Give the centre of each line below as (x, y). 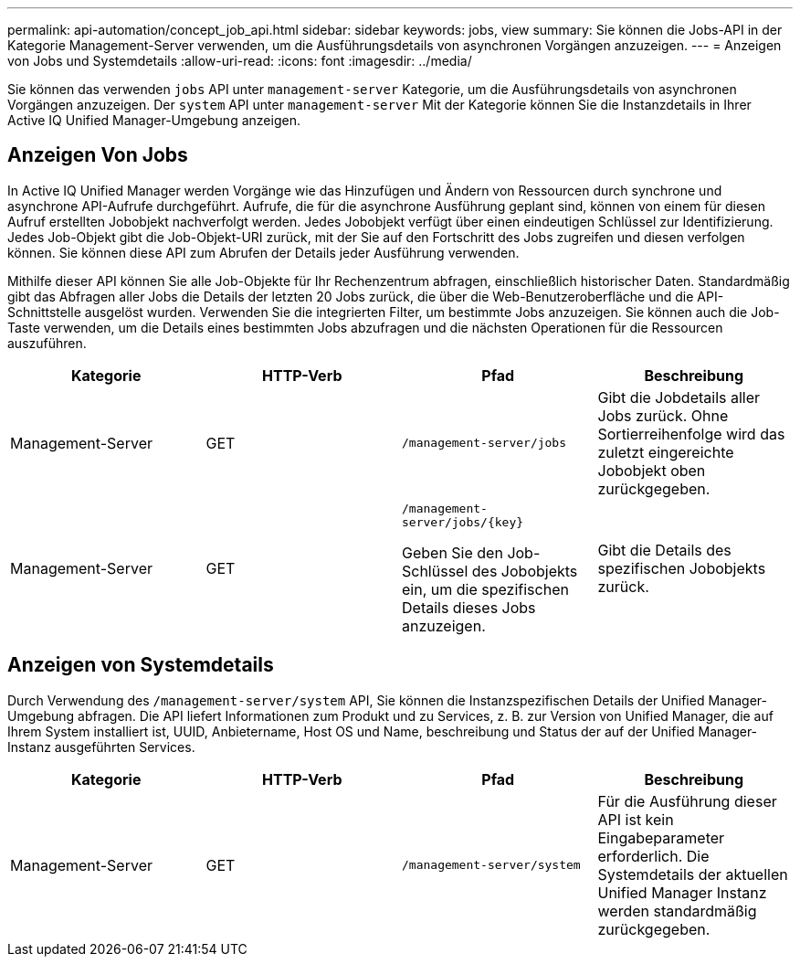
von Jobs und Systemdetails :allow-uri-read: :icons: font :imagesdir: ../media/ (240, 61)
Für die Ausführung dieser (687, 801)
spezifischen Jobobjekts (682, 568)
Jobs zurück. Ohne (663, 415)
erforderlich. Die (653, 856)
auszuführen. (47, 343)
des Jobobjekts (525, 571)
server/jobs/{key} (463, 522)
